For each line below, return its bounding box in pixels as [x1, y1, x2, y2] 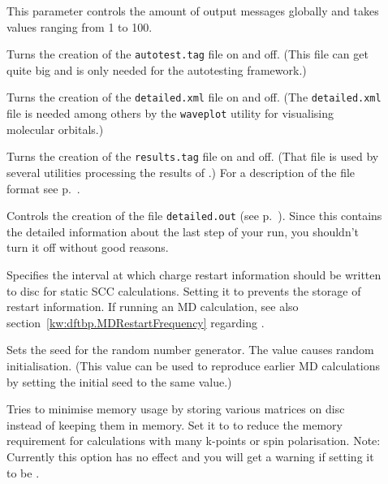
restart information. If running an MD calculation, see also [6, 298, 299, 315]
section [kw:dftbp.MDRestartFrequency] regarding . [6, 313, 265, 331]
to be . [6, 464, 40, 481]
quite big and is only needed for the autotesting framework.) [6, 61, 307, 78]
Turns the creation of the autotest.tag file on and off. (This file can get [6, 45, 369, 63]
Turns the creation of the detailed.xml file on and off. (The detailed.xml [6, 89, 382, 106]
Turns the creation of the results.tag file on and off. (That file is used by [6, 148, 379, 165]
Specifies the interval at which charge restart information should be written [6, 266, 382, 283]
